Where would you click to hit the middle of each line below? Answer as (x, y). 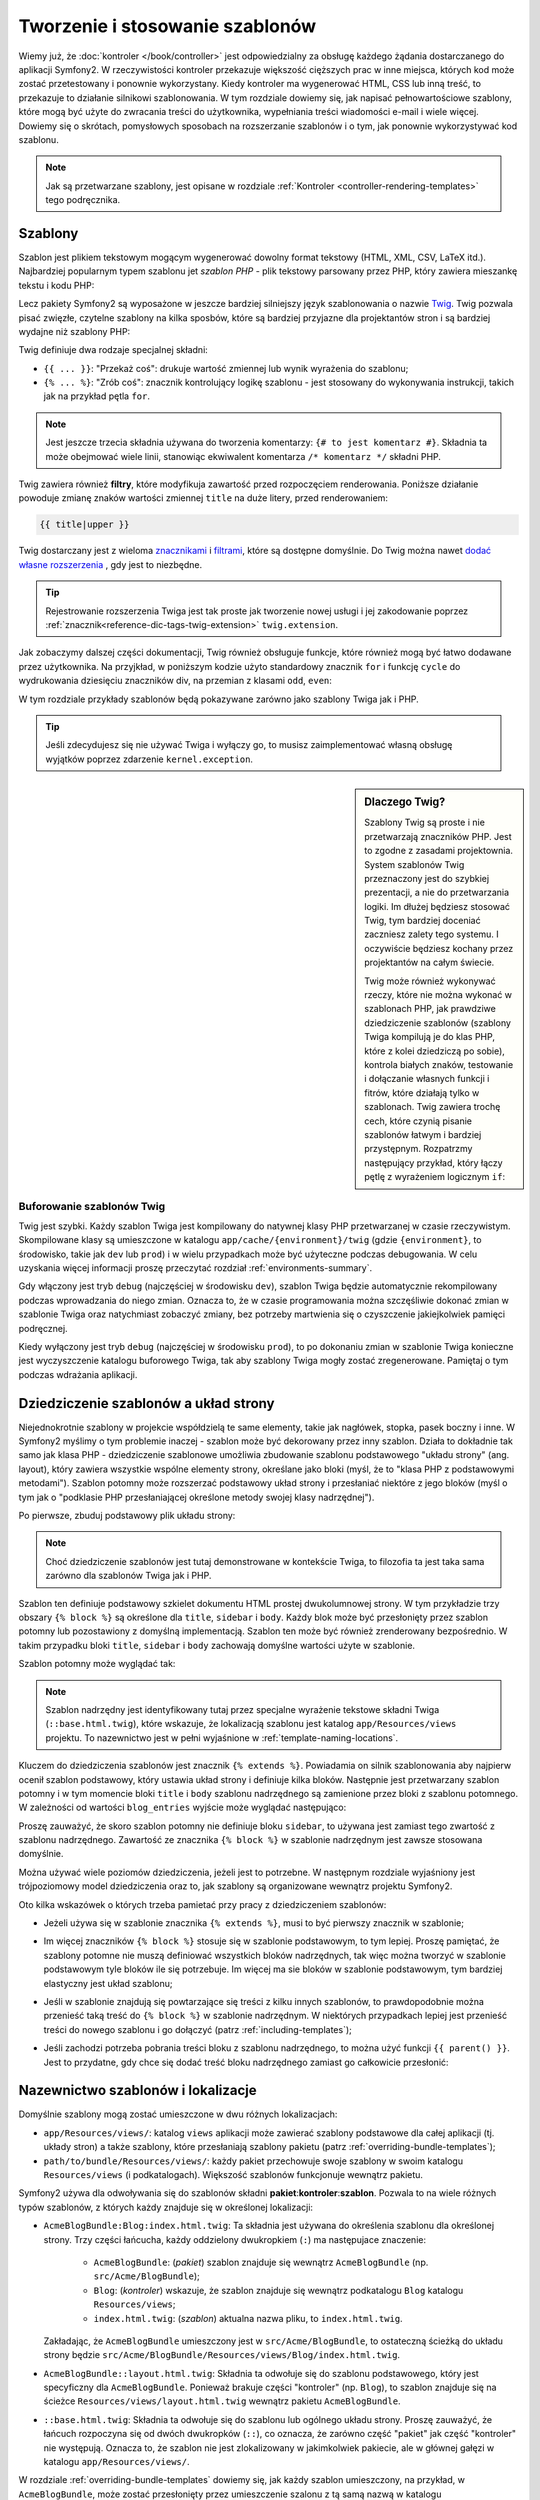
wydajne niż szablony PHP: (74, 331)
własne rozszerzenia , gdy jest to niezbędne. (110, 564)
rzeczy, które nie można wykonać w (438, 995)
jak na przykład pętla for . (96, 396)
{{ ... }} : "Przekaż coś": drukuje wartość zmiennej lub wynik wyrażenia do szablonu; (226, 368)
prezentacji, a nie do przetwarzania (437, 892)
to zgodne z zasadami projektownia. (439, 851)
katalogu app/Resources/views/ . (116, 2462)
